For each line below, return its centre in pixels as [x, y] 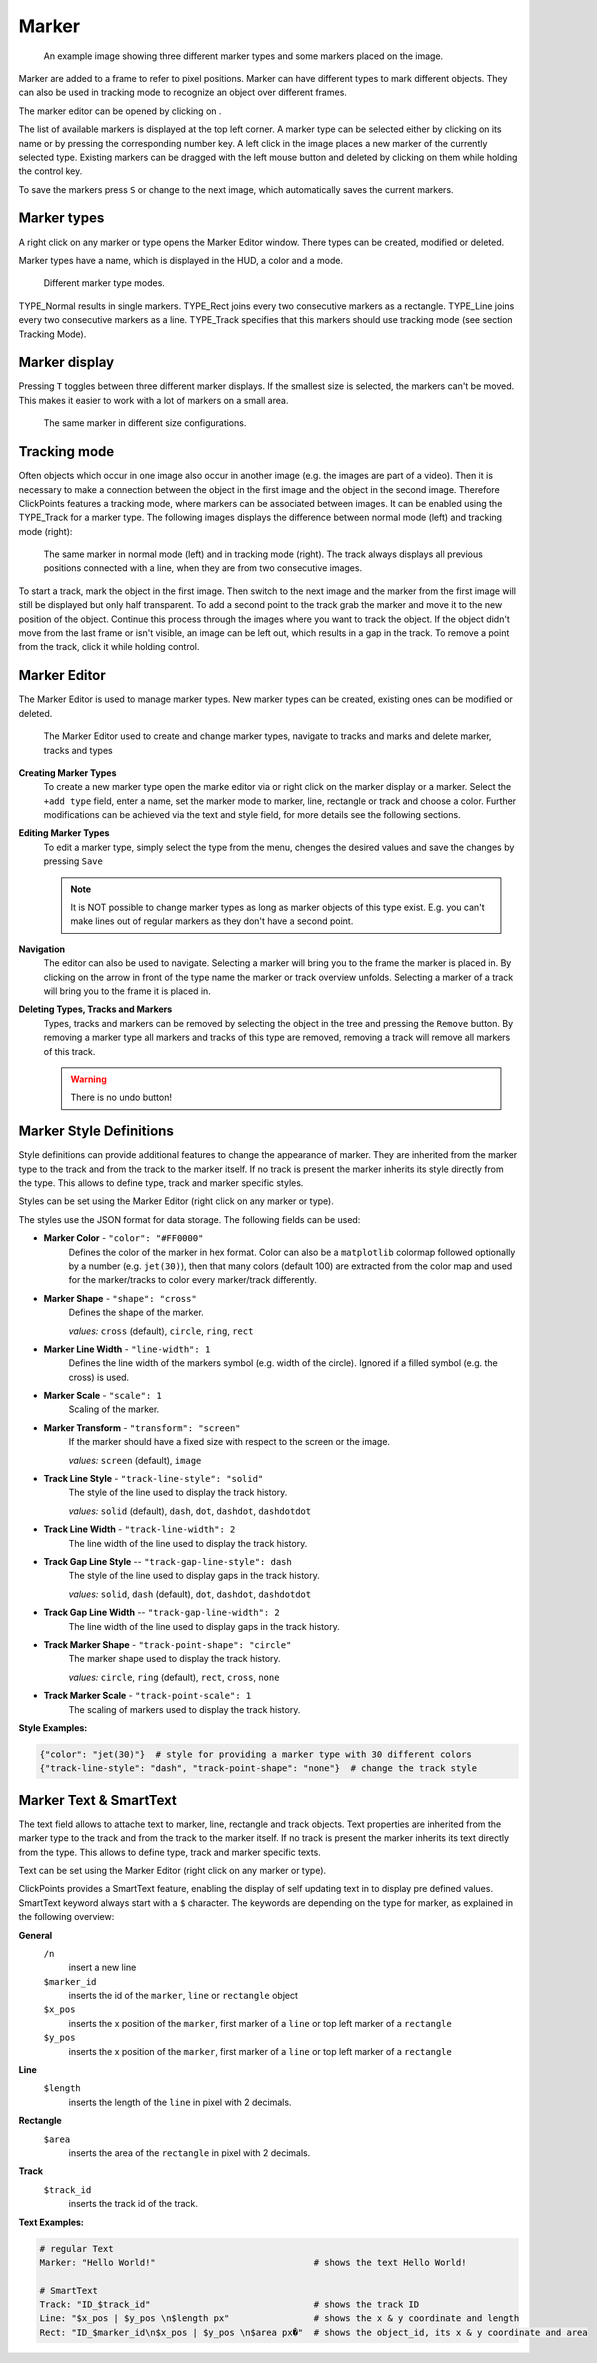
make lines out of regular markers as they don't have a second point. [212, 921]
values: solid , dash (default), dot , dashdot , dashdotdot [190, 1594]
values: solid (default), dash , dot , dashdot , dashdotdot [190, 1511]
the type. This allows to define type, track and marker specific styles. [161, 1183]
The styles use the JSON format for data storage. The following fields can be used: [189, 1219]
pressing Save [73, 861]
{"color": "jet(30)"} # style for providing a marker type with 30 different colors [255, 1754]
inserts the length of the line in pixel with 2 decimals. [180, 2102]
